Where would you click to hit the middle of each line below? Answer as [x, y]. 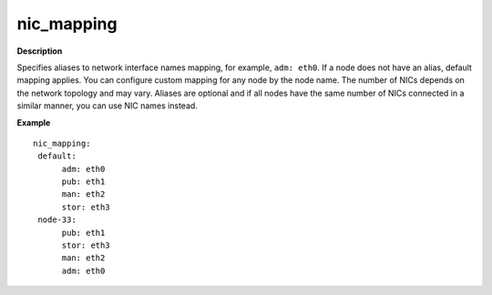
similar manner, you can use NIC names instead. [107, 106]
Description [40, 51]
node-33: [57, 220]
